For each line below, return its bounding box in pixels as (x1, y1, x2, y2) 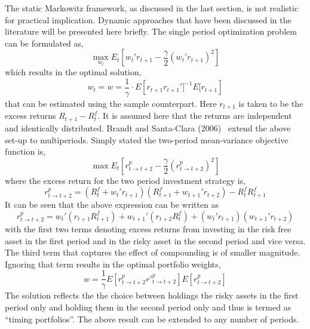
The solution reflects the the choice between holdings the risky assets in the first (5, 289, 299, 302)
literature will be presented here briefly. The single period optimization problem (5, 25, 297, 38)
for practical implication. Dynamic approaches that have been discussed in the (5, 13, 291, 26)
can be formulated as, (5, 36, 84, 49)
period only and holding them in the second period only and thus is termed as (5, 300, 291, 313)
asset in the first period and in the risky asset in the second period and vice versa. (5, 234, 306, 247)
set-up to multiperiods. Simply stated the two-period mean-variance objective (5, 133, 288, 146)
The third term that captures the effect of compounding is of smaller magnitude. (5, 246, 300, 259)
